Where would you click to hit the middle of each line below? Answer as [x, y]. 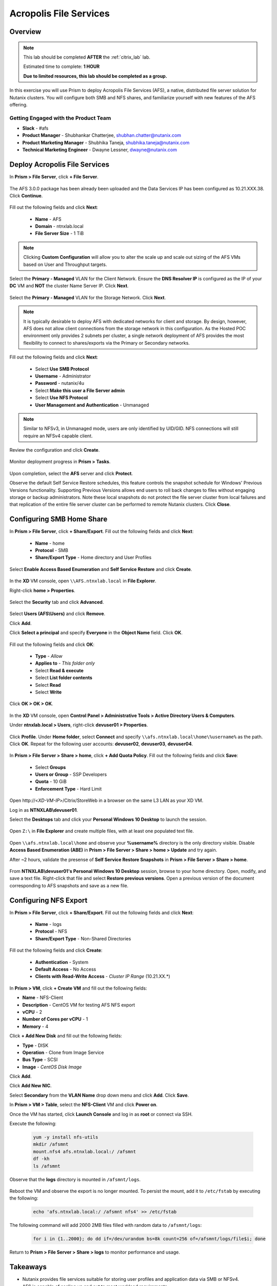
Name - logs [48, 924]
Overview [25, 32]
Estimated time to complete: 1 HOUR [62, 66]
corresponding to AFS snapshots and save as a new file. [69, 885]
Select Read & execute [60, 670]
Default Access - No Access [66, 969]
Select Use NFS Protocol [62, 398]
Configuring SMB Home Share [58, 519]
